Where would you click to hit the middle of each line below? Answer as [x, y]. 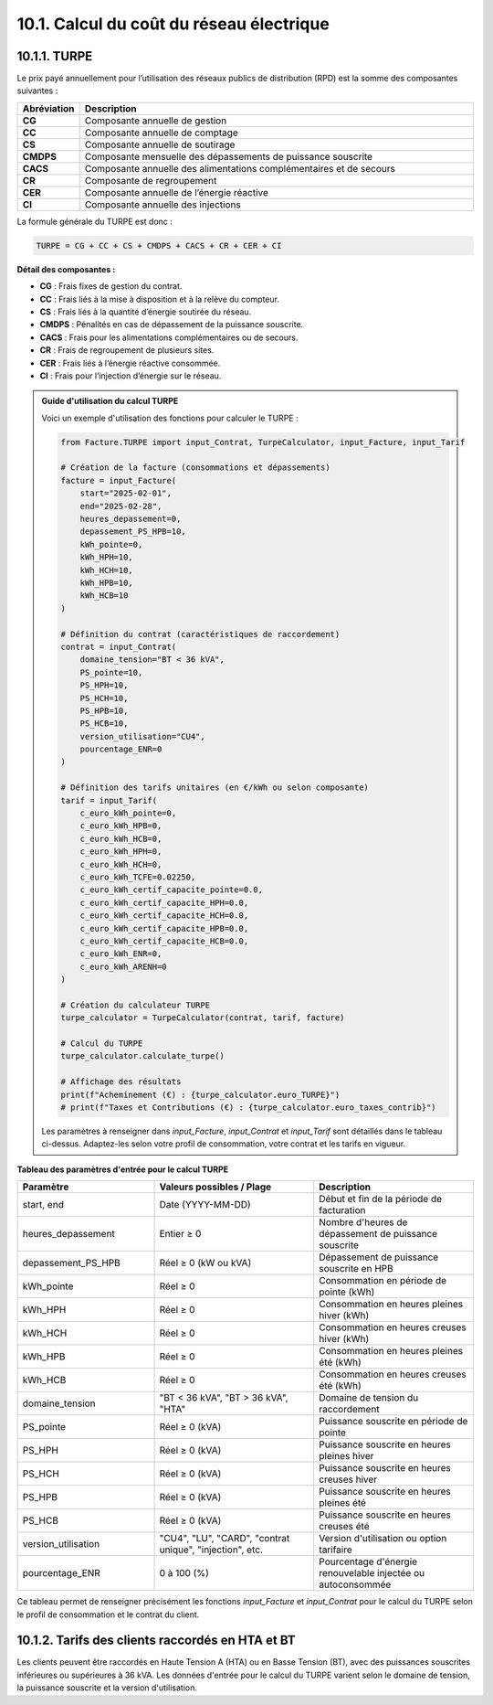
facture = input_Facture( [119, 480]
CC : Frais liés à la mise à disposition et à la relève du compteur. [160, 299]
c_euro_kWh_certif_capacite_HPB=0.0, [164, 928]
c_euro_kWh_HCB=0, [121, 838]
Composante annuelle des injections [163, 204]
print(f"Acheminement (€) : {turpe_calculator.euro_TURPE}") [200, 1094]
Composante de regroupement [151, 180]
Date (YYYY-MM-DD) [205, 1205]
